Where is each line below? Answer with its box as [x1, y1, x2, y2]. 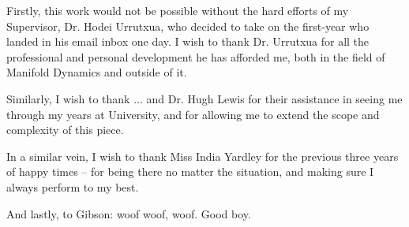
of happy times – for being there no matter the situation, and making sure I [6, 163, 374, 180]
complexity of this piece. [6, 121, 124, 138]
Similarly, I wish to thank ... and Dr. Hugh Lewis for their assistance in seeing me [6, 90, 403, 106]
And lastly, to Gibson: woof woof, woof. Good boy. [6, 205, 251, 221]
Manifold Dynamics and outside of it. [6, 64, 187, 80]
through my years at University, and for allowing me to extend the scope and [6, 106, 380, 122]
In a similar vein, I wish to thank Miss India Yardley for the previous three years [6, 147, 399, 164]
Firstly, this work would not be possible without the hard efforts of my [6, 2, 349, 18]
